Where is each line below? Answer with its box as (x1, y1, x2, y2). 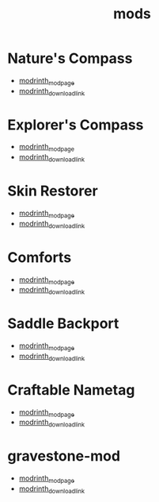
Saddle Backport (7, 315, 119, 333)
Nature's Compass (7, 49, 133, 68)
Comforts (7, 248, 72, 266)
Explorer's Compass (7, 116, 144, 133)
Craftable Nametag (7, 380, 135, 399)
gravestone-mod (7, 447, 120, 465)
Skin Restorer (7, 182, 98, 200)
